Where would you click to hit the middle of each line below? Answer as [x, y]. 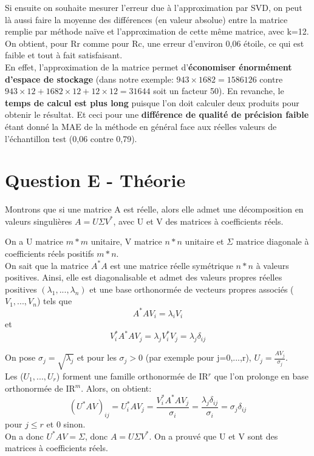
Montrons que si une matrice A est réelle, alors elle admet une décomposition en [154, 209]
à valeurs [272, 265]
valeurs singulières [39, 221]
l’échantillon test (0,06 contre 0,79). [71, 138]
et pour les [97, 357]
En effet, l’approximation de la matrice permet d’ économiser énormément [148, 66]
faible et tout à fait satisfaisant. [64, 55]
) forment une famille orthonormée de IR [132, 376]
